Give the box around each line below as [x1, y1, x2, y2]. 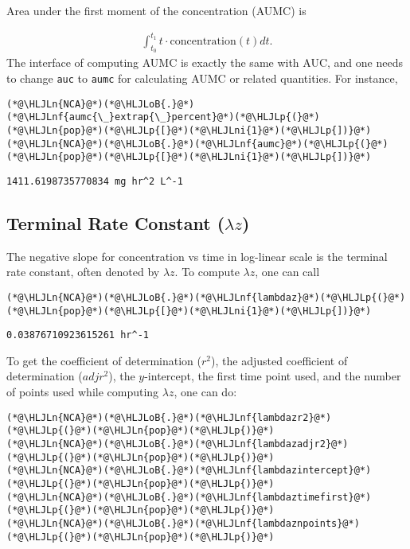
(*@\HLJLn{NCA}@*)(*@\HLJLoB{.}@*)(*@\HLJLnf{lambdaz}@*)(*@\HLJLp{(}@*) [6, 291, 406, 303]
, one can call [255, 263, 320, 280]
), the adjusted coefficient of [211, 352, 348, 368]
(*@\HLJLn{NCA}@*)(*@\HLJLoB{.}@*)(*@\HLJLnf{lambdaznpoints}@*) [6, 517, 360, 529]
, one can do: [174, 384, 237, 400]
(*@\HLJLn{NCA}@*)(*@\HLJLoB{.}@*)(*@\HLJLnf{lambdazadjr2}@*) [6, 438, 349, 450]
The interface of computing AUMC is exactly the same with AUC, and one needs [6, 54, 403, 71]
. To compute [174, 263, 240, 280]
